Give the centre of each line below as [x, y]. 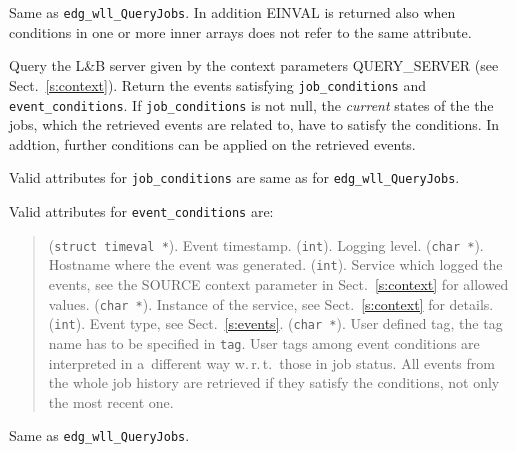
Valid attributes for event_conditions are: [141, 211]
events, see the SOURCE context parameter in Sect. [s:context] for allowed [278, 283]
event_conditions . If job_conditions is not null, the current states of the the [251, 104]
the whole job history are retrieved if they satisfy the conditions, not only [274, 382]
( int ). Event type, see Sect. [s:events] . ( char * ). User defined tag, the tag [275, 323]
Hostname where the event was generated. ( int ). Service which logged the [275, 264]
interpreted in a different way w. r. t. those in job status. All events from [271, 362]
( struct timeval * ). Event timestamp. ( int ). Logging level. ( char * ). [266, 244]
